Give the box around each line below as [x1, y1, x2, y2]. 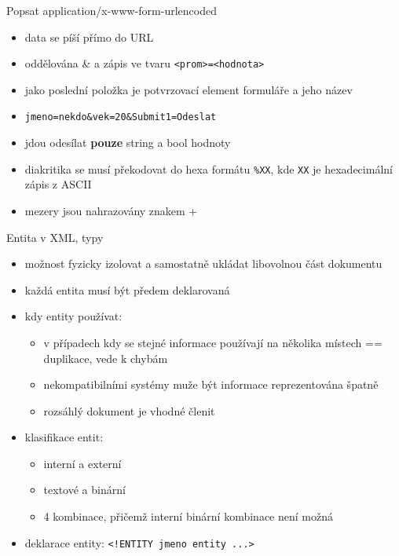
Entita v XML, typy [6, 229, 104, 245]
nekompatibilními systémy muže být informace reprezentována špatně [43, 376, 379, 393]
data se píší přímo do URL [24, 28, 154, 45]
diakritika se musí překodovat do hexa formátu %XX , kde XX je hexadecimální [24, 160, 393, 177]
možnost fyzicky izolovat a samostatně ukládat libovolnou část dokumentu [24, 255, 383, 272]
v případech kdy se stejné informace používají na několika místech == [43, 334, 383, 350]
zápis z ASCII [24, 176, 92, 192]
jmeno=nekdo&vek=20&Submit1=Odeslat [24, 112, 217, 123]
